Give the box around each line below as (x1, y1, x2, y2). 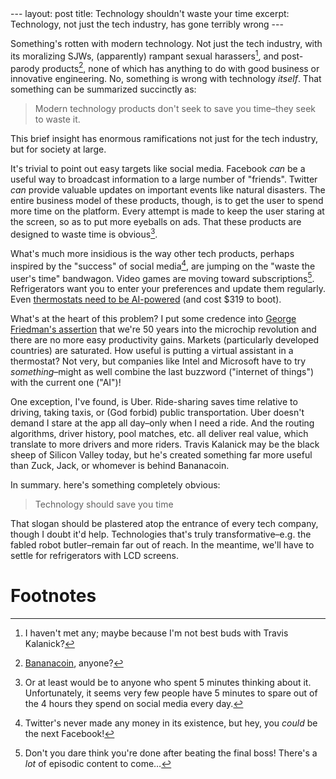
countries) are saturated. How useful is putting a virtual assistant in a (10, 345, 294, 357)
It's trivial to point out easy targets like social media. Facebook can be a (10, 163, 306, 175)
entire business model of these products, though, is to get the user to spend (10, 195, 324, 207)
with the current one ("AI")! (10, 377, 122, 389)
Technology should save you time (34, 498, 174, 511)
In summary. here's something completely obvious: (10, 479, 221, 491)
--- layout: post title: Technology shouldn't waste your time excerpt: (10, 8, 290, 19)
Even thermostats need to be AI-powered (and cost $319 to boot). (10, 293, 282, 306)
